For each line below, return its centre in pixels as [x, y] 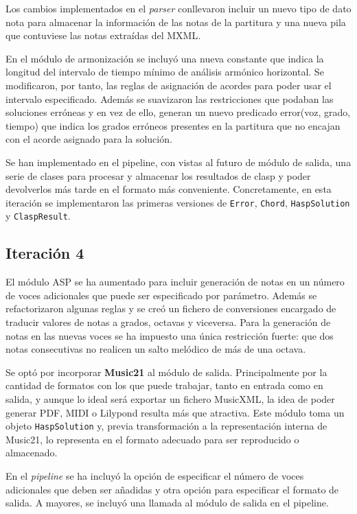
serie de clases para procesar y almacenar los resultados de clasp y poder [158, 175]
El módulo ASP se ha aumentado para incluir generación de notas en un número [175, 282]
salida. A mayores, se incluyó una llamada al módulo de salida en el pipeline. [167, 503]
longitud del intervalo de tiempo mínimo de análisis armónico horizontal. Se [165, 72]
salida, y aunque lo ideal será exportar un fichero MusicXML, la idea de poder [170, 398]
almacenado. [32, 453]
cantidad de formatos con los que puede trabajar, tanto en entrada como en [164, 385]
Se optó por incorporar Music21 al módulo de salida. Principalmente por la [166, 372]
